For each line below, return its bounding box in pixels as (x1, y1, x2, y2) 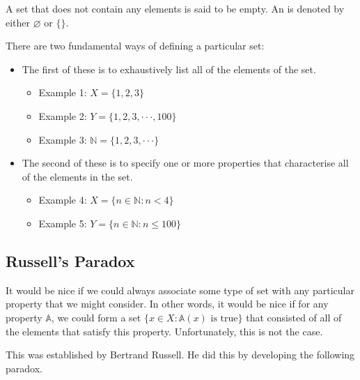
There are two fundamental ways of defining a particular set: (6, 38, 265, 53)
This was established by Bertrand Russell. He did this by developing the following (6, 347, 355, 362)
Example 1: (38, 85, 87, 100)
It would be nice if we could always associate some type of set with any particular (6, 282, 354, 297)
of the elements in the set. (22, 169, 133, 183)
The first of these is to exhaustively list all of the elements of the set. (22, 61, 316, 76)
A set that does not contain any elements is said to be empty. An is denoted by (6, 1, 345, 15)
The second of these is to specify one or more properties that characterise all (22, 155, 349, 170)
